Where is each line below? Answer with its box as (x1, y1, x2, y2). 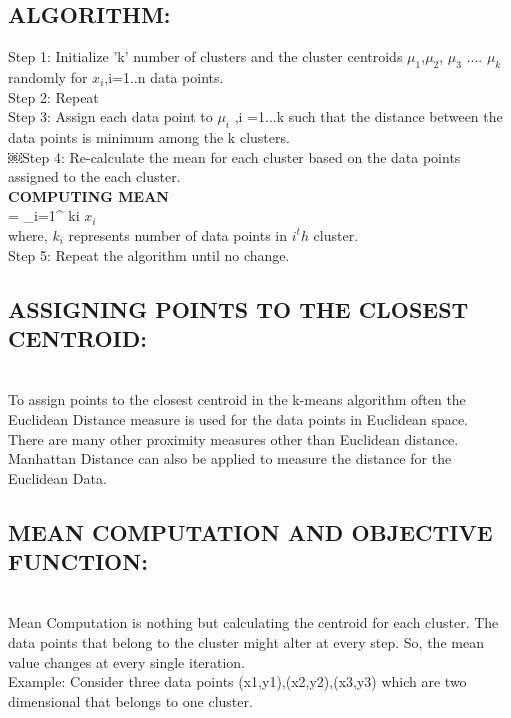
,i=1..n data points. (104, 67, 224, 87)
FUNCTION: (8, 546, 148, 577)
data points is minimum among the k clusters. (8, 126, 290, 147)
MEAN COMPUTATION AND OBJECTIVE (8, 516, 493, 547)
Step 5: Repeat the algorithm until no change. (8, 244, 290, 265)
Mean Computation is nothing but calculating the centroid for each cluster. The (8, 612, 499, 633)
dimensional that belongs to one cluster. (8, 690, 253, 711)
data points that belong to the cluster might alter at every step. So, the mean (8, 632, 484, 653)
